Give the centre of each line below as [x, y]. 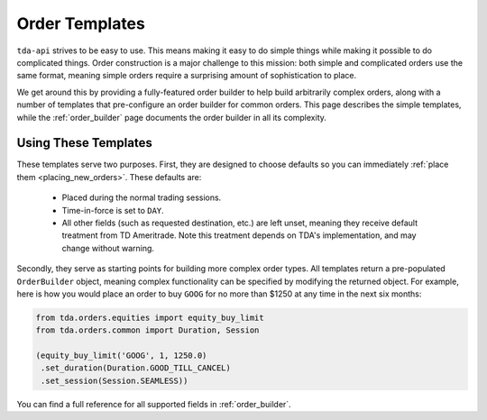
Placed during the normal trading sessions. [142, 197]
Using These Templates [84, 143]
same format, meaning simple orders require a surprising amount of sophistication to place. [187, 76]
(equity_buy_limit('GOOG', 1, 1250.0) [121, 356]
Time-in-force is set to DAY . [113, 210]
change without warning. [108, 248]
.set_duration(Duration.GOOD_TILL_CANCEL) [136, 368]
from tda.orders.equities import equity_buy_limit [150, 317]
